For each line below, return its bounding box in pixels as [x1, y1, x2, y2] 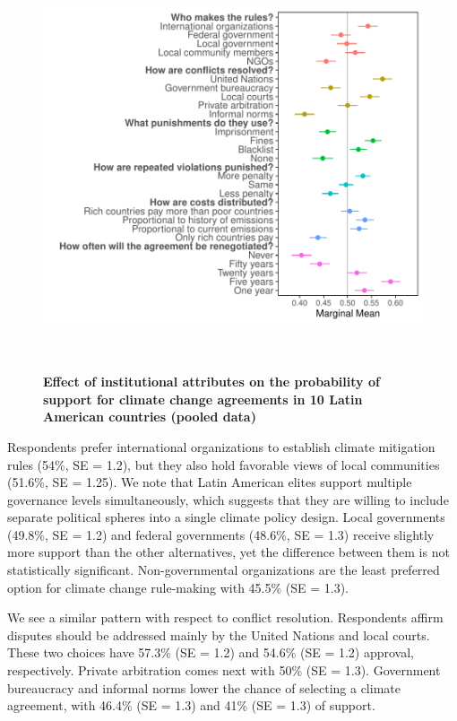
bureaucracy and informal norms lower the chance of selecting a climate [7, 678, 401, 697]
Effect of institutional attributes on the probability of [43, 372, 380, 391]
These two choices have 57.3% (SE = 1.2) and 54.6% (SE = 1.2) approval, [7, 643, 414, 662]
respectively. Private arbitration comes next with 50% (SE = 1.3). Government [7, 661, 441, 680]
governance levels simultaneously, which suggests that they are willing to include [7, 490, 449, 508]
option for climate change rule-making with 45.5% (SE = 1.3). [7, 578, 349, 596]
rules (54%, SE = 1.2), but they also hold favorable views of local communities [7, 455, 440, 473]
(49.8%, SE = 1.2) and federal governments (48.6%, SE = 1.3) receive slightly [7, 525, 435, 543]
